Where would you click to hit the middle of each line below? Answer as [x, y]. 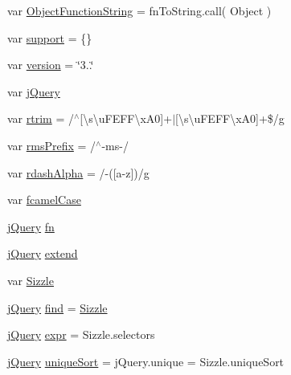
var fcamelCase [44, 200]
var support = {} [50, 37]
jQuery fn [31, 226]
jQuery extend [43, 253]
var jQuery [34, 91]
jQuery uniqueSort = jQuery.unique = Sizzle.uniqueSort [146, 361]
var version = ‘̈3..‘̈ [51, 65]
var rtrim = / [41, 118]
